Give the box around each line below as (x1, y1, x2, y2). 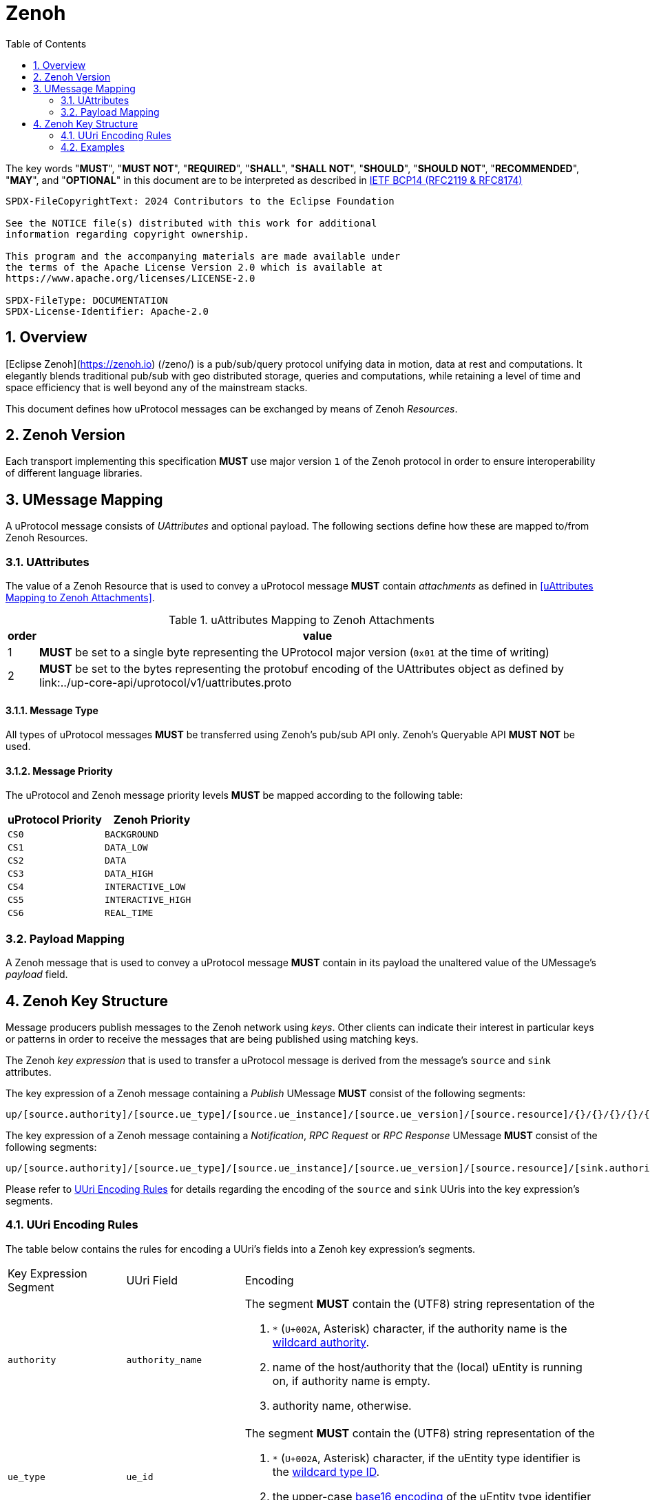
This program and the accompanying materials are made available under (6, 250, 401, 262)
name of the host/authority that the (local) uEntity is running (272, 1360, 583, 1374)
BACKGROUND (105, 829, 159, 840)
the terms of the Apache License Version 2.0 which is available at (6, 261, 383, 273)
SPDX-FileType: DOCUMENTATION (6, 294, 169, 306)
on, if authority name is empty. (272, 1373, 430, 1388)
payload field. (6, 968, 68, 981)
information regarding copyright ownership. (6, 228, 250, 240)
